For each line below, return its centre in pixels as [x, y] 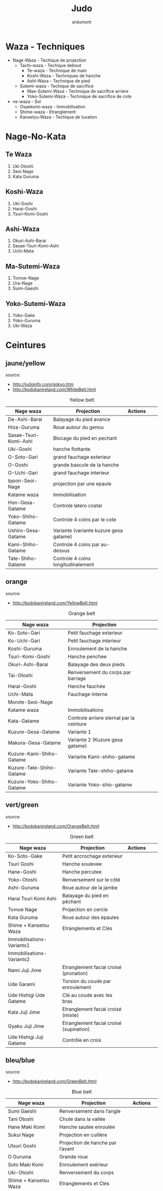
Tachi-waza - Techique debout [51, 65]
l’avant [67, 1149]
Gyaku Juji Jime [26, 1026]
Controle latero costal [77, 505]
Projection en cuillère [83, 1135]
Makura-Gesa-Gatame [34, 742]
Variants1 [19, 945]
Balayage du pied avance [82, 419]
